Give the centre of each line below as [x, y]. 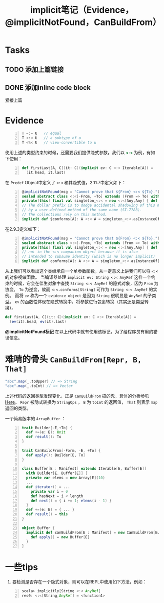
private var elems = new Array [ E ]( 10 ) [66, 478]
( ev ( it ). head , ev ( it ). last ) [38, 321]
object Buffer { [38, 528]
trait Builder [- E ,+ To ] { [47, 428]
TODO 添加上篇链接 [34, 69]
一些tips [21, 567]
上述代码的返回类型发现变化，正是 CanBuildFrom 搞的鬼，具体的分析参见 [77, 396]
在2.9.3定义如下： [23, 229]
